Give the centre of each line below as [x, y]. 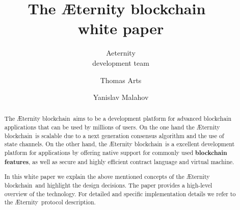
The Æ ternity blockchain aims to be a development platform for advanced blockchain [118, 119]
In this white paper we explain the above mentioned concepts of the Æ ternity [107, 177]
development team [121, 62]
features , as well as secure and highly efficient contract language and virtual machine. [119, 162]
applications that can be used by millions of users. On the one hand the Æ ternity [112, 127]
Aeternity [121, 53]
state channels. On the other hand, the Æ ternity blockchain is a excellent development [119, 144]
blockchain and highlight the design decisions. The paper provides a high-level [108, 185]
